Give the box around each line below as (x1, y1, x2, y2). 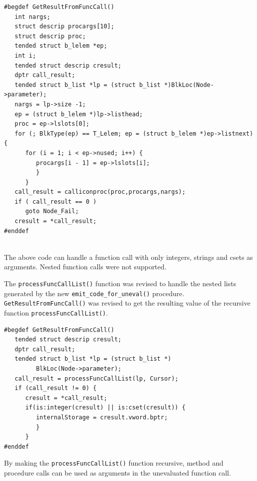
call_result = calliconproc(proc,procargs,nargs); (14, 188, 186, 196)
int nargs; (14, 13, 51, 20)
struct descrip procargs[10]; (14, 23, 114, 30)
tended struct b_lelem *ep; (14, 42, 107, 50)
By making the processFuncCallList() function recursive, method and (4, 458, 224, 468)
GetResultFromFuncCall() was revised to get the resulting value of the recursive (4, 298, 251, 308)
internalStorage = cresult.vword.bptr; (36, 414, 168, 421)
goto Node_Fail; (25, 208, 79, 215)
